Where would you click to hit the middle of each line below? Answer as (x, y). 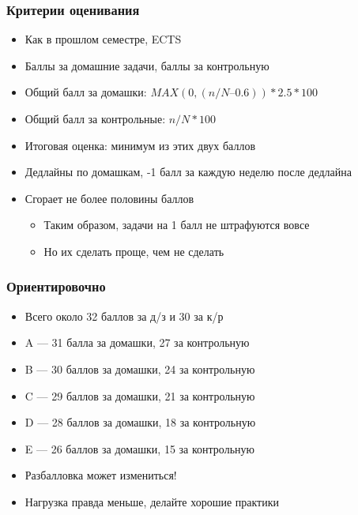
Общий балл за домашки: (86, 92)
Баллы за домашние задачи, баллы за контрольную (147, 65)
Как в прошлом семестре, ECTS (103, 39)
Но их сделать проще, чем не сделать (134, 251)
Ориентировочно (56, 286)
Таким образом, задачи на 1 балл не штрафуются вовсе (177, 225)
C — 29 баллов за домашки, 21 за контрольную (140, 395)
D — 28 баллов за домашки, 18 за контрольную (140, 422)
